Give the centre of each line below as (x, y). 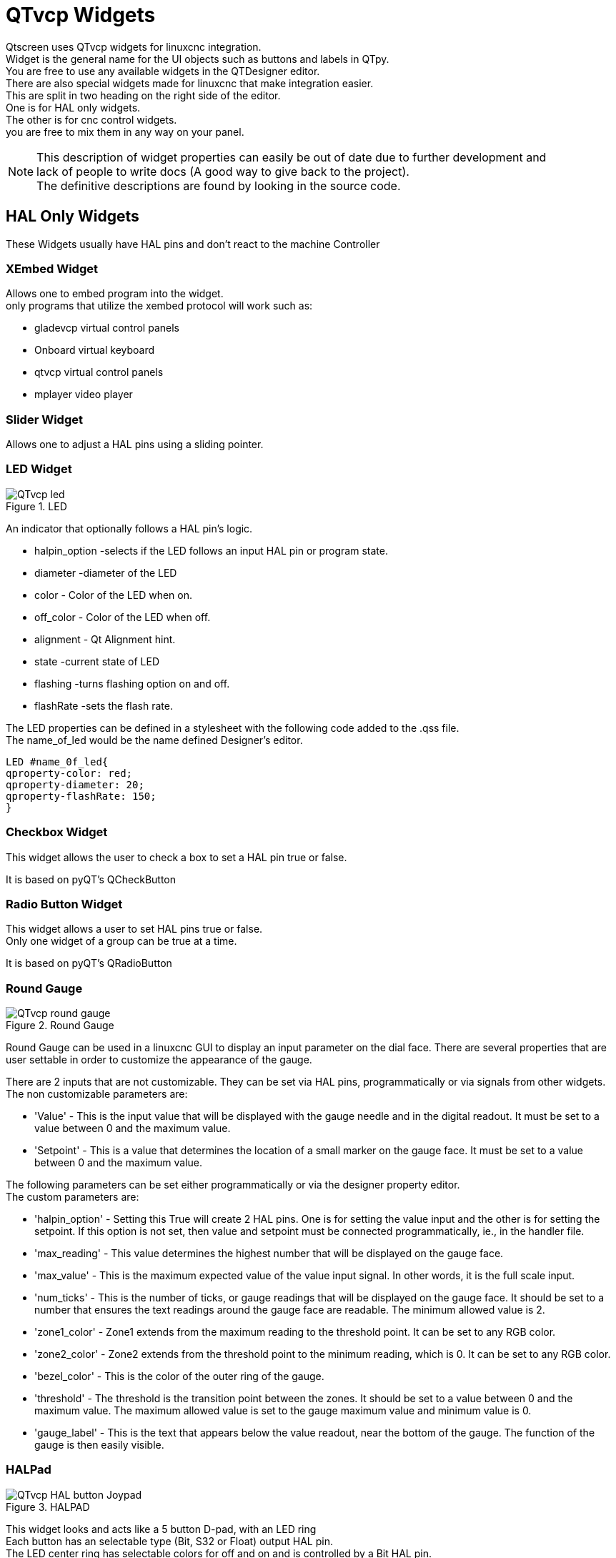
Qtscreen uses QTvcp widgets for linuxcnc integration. (134, 46)
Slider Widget (44, 419)
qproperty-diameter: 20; (75, 784)
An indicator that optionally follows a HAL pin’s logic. (129, 528)
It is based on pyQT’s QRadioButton (89, 963)
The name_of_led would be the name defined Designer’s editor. (154, 740)
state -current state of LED (97, 661)
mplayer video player (84, 395)
